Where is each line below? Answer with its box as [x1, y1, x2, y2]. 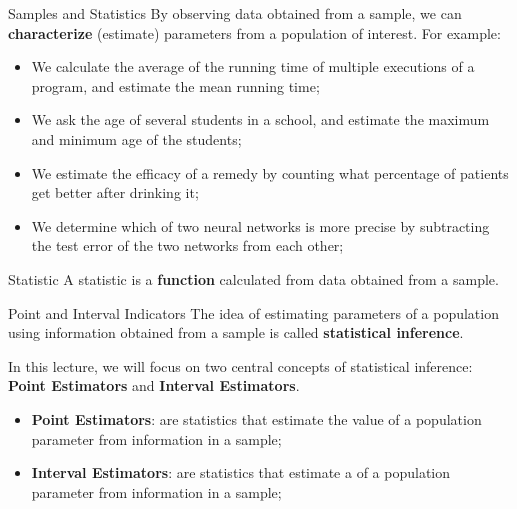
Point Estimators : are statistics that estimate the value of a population [31, 408, 482, 429]
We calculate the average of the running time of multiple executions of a [31, 56, 475, 77]
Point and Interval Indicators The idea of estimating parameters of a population [8, 302, 499, 323]
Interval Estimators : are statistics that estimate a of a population [31, 462, 451, 483]
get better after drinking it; [31, 182, 199, 203]
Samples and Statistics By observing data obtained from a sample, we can [8, 3, 462, 23]
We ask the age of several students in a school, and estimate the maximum [31, 109, 490, 130]
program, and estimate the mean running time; [31, 75, 320, 96]
